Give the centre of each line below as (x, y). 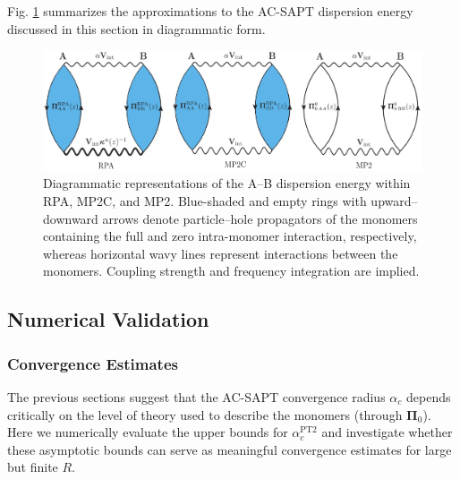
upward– (394, 201)
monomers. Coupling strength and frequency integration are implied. (231, 271)
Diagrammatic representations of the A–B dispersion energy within (227, 183)
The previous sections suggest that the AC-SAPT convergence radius (196, 397)
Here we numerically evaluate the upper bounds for (148, 432)
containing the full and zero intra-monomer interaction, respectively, (230, 236)
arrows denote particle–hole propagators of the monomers (260, 218)
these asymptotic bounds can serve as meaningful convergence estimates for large (230, 449)
